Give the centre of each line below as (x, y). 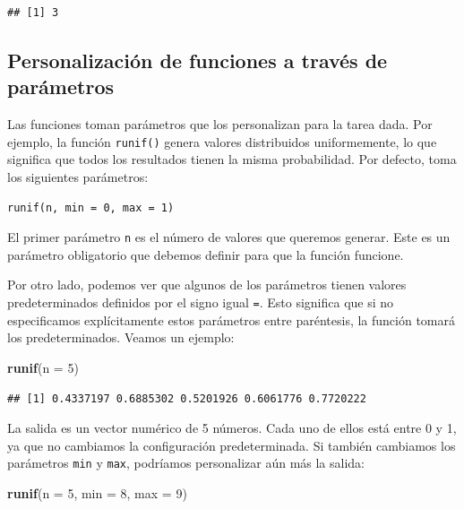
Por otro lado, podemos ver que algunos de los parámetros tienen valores (207, 285)
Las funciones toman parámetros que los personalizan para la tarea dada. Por (220, 124)
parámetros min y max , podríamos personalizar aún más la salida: (186, 463)
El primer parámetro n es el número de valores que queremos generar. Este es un (229, 237)
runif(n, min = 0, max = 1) (91, 207)
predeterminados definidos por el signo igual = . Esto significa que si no (201, 302)
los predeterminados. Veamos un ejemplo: (121, 337)
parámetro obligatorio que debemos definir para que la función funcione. (206, 254)
